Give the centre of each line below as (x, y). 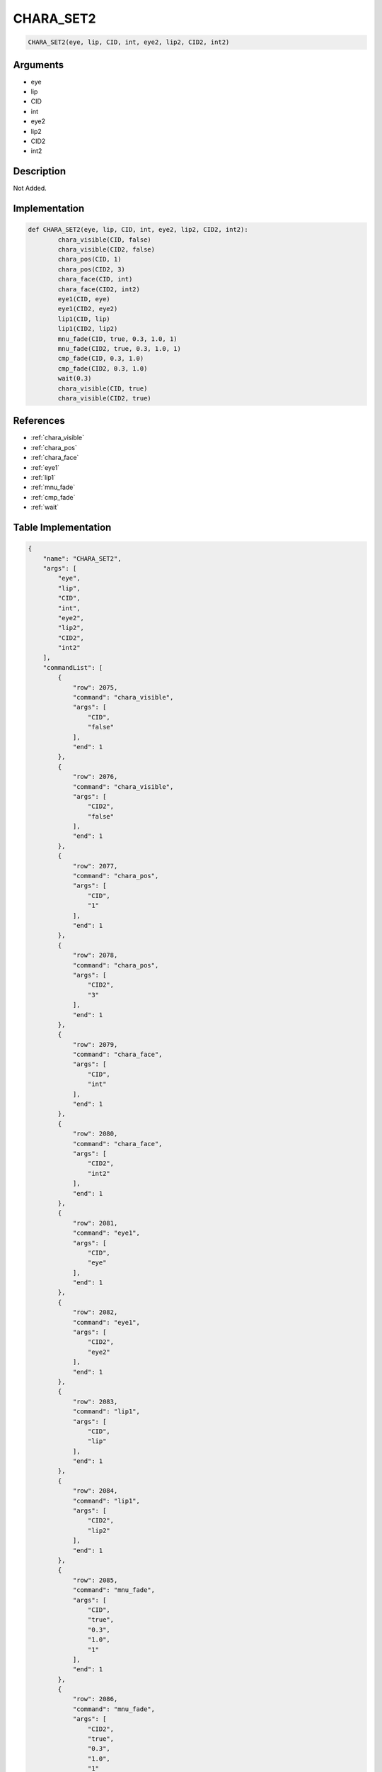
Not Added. (30, 189)
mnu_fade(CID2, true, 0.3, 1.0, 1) (120, 348)
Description (40, 171)
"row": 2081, (95, 1223)
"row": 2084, (95, 1491)
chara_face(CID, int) (95, 279)
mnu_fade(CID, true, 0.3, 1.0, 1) (117, 339)
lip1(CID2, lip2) (88, 329)
